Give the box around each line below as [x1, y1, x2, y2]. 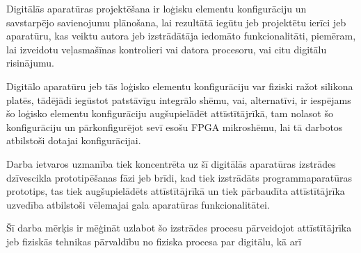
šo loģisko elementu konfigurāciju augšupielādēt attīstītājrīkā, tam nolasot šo [6, 106, 333, 121]
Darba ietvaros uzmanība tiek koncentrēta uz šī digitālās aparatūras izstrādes [6, 156, 336, 171]
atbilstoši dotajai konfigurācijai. [6, 133, 141, 148]
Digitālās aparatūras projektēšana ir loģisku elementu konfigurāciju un [6, 1, 307, 15]
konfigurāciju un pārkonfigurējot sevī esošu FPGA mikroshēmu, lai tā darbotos [6, 119, 343, 134]
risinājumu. [6, 55, 54, 70]
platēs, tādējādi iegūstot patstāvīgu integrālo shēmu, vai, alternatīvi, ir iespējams [6, 92, 351, 107]
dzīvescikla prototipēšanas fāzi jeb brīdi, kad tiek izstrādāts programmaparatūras [6, 170, 352, 184]
